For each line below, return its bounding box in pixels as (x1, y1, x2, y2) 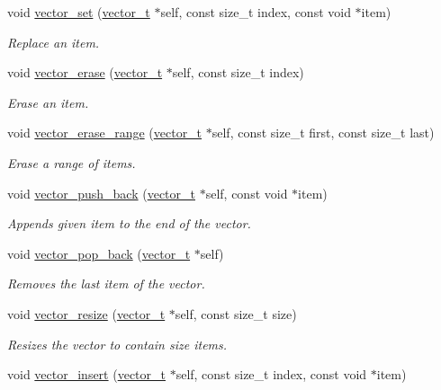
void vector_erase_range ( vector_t (7, 123, 202, 142)
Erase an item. (7, 93, 89, 111)
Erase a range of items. (7, 153, 136, 172)
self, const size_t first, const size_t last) (211, 123, 435, 142)
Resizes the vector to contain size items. (7, 334, 228, 353)
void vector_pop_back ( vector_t (7, 244, 191, 262)
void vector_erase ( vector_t (7, 63, 163, 82)
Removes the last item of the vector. (7, 274, 205, 293)
